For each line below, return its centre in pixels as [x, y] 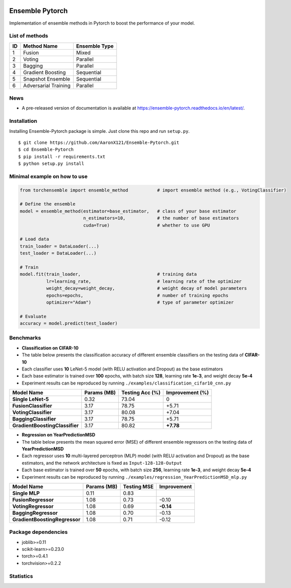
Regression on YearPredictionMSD [59, 435]
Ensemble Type [95, 46]
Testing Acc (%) [141, 393]
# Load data [35, 239]
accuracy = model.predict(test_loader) [69, 324]
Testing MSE [138, 486]
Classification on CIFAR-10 [50, 348]
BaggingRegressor [35, 513]
